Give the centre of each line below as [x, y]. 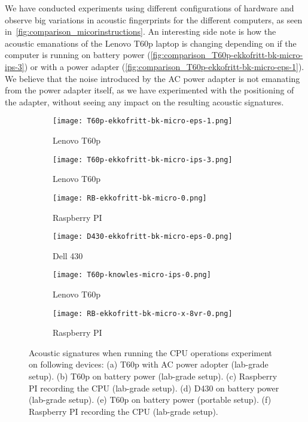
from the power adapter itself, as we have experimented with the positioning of [150, 90]
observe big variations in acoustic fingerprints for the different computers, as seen [154, 19]
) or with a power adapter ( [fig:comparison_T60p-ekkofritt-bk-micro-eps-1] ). [164, 66]
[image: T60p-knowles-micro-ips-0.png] [132, 275]
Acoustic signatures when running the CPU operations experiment [151, 352]
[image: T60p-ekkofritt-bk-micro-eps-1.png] [143, 121]
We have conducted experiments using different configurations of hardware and [150, 8]
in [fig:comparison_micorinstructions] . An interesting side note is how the [141, 31]
